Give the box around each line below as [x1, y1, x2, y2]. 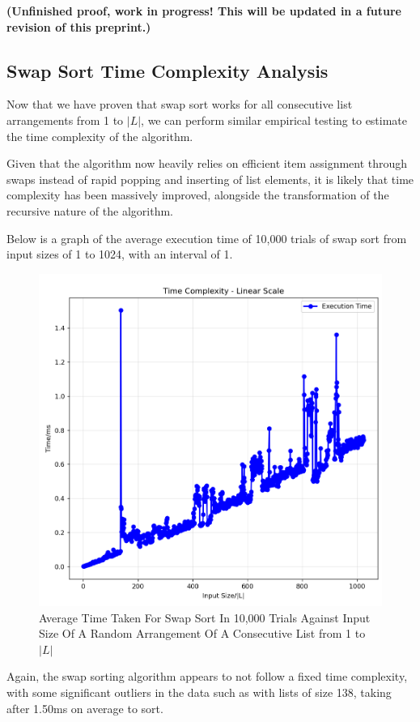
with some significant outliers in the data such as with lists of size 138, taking [6, 683, 392, 700]
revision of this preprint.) [6, 18, 151, 35]
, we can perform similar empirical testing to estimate [141, 111, 408, 128]
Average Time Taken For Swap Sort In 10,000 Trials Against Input [39, 609, 371, 626]
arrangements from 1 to [6, 111, 124, 128]
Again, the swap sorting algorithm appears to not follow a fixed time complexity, [6, 668, 408, 685]
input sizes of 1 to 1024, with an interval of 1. [6, 246, 233, 263]
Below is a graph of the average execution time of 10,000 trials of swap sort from [6, 229, 407, 246]
